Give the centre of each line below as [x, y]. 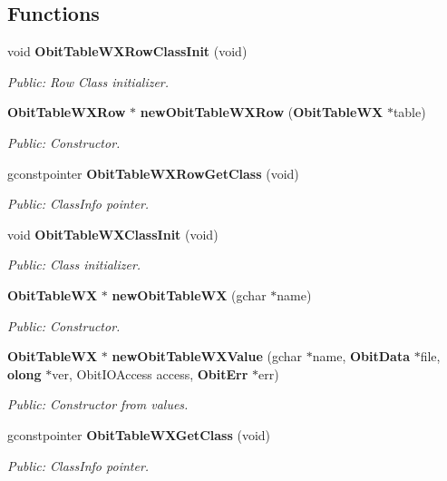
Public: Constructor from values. [98, 404]
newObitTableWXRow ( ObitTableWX [262, 112]
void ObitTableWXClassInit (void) [113, 234]
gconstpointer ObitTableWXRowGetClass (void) [153, 173]
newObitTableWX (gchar [189, 294]
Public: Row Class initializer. [88, 81]
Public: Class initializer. [74, 265]
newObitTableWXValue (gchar [207, 356]
